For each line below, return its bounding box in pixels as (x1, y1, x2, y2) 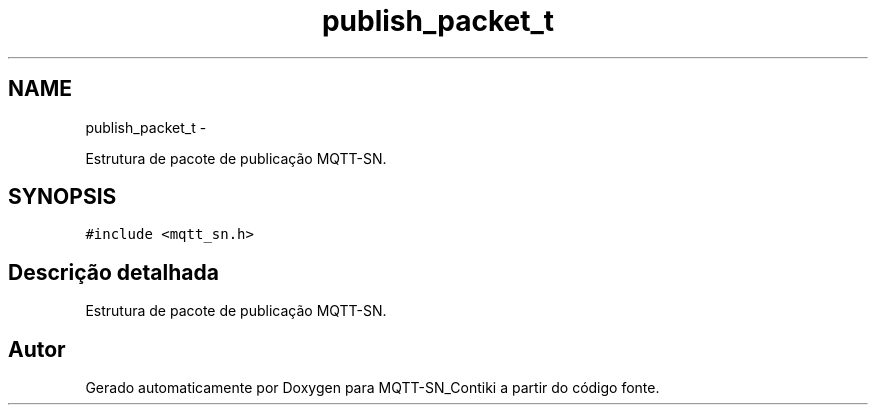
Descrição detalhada (8, 259, 219, 285)
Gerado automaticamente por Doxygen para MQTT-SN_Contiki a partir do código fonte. (85, 379, 660, 397)
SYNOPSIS (8, 184, 117, 210)
